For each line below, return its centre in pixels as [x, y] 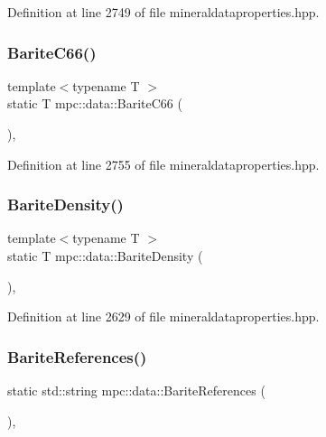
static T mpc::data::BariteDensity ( [105, 256]
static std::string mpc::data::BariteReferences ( [136, 390]
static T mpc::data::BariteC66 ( [95, 103]
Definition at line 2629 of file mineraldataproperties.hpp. [163, 316]
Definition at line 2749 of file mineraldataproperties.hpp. [163, 12]
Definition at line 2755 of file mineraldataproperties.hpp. [163, 164]
